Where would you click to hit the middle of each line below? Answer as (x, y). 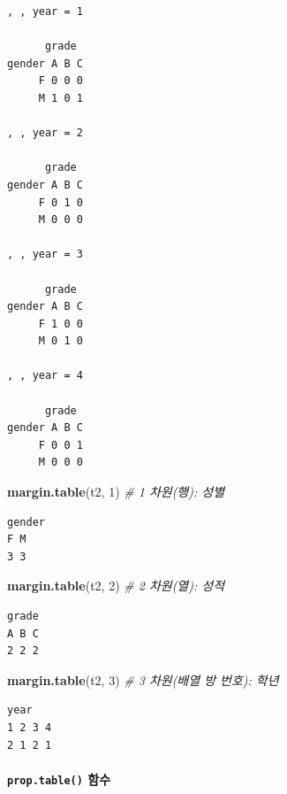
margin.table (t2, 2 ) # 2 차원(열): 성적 (116, 586)
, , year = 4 (45, 376)
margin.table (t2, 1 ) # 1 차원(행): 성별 (116, 492)
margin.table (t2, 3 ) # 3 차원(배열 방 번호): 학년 (143, 679)
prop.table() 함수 (59, 779)
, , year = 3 (45, 254)
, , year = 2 (45, 133)
